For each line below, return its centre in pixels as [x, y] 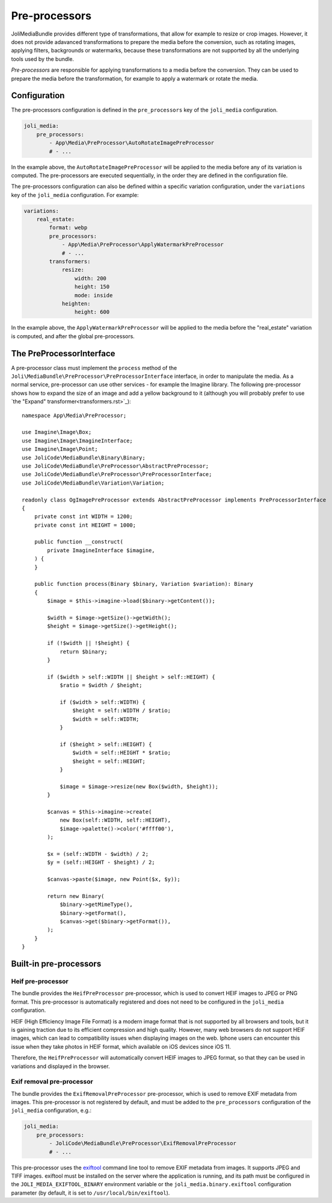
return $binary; [84, 652]
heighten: [76, 303]
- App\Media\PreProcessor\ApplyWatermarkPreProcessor [143, 245]
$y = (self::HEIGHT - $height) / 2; [101, 862]
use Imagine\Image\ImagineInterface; [78, 441]
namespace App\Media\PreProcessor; [74, 415]
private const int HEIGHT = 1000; [85, 525]
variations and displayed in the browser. [60, 1066]
